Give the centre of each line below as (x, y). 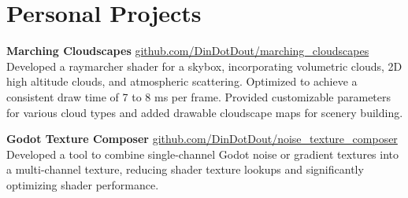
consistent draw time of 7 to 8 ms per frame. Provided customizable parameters (199, 96)
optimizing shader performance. (83, 184)
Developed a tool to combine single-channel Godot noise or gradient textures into (203, 154)
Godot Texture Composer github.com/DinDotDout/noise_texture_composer (202, 139)
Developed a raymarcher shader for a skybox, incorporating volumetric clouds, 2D (204, 66)
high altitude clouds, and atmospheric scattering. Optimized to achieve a (182, 81)
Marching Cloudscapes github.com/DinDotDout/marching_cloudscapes (188, 51)
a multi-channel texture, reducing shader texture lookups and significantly (185, 169)
